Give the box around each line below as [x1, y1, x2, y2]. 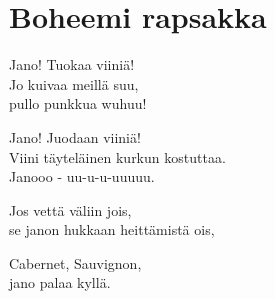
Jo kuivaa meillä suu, [9, 73, 139, 94]
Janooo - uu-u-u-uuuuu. [9, 166, 155, 187]
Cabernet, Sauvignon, [9, 252, 142, 273]
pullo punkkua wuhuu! [9, 93, 147, 114]
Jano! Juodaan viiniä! [9, 126, 141, 147]
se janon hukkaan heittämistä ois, [9, 219, 215, 240]
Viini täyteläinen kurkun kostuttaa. [9, 146, 226, 167]
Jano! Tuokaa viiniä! [9, 54, 135, 75]
